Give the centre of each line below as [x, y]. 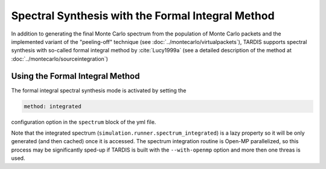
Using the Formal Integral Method [75, 76]
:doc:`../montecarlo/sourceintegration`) [60, 59]
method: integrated [53, 106]
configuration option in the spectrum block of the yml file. [84, 122]
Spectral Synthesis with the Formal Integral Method [143, 16]
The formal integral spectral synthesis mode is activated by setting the [99, 90]
